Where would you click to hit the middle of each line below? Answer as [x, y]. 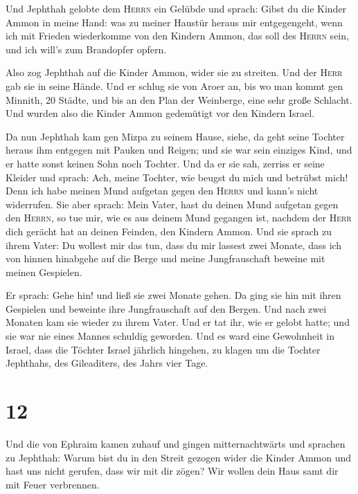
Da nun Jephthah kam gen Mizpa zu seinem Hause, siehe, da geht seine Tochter [175, 136]
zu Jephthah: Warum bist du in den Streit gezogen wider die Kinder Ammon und [179, 457]
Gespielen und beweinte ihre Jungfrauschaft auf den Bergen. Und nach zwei [166, 308]
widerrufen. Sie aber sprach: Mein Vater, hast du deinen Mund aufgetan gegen [172, 204]
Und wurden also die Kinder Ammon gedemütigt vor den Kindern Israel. [160, 113]
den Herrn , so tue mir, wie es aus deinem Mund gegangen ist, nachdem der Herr [179, 218]
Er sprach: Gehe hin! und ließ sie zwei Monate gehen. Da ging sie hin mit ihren [173, 295]
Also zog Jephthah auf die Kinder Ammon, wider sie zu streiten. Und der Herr [174, 72]
